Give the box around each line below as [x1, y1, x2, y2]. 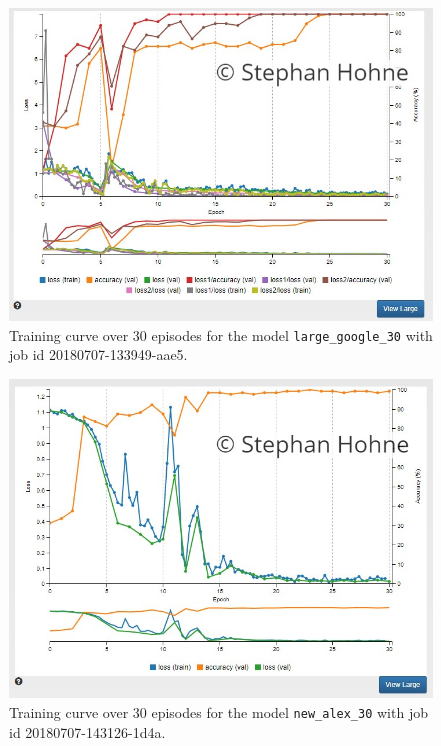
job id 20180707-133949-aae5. [9, 344, 188, 365]
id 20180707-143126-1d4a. [9, 721, 166, 742]
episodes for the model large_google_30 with [151, 324, 433, 345]
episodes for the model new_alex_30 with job [151, 701, 428, 722]
